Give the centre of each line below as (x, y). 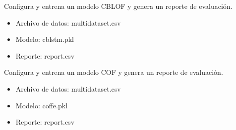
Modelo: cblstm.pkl (45, 39)
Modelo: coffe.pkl (42, 105)
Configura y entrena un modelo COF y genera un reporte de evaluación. (114, 72)
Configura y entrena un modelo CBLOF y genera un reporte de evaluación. (118, 6)
